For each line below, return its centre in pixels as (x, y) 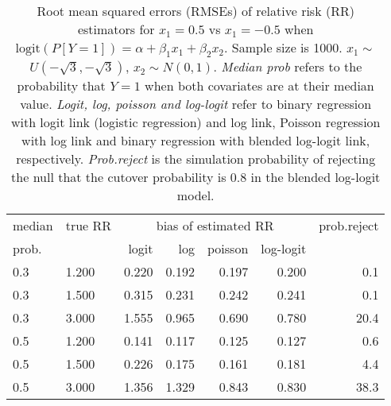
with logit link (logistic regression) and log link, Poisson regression (195, 122)
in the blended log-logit (316, 177)
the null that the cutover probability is (119, 177)
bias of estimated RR (215, 226)
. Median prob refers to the (288, 67)
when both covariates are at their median (259, 86)
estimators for (116, 29)
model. (195, 195)
